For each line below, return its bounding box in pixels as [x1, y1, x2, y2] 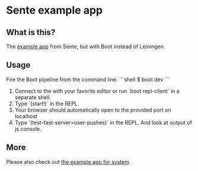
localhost [14, 112, 37, 119]
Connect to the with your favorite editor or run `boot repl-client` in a [14, 87, 180, 94]
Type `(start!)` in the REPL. [14, 100, 79, 107]
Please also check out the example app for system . [6, 158, 131, 165]
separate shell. [14, 93, 52, 101]
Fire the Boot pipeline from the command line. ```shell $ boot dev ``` [6, 75, 170, 83]
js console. [14, 125, 41, 132]
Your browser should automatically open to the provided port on [14, 106, 171, 113]
